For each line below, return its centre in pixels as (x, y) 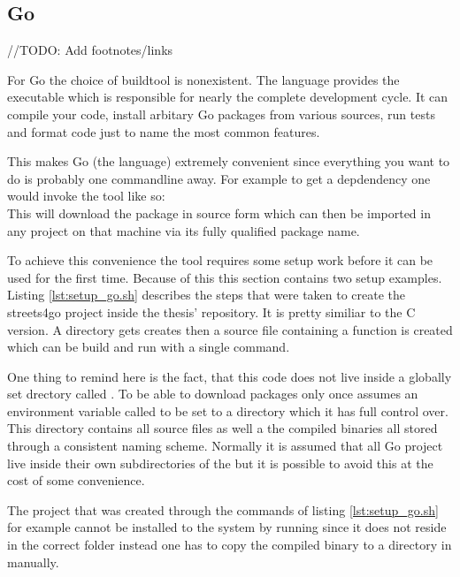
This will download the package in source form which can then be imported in (219, 213)
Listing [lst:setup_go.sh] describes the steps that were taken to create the (207, 295)
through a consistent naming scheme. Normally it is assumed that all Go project (225, 446)
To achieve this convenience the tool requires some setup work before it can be (220, 260)
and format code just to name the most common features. (164, 131)
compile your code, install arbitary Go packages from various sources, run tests (221, 114)
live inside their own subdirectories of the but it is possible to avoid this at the (220, 463)
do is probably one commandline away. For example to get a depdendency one (219, 178)
